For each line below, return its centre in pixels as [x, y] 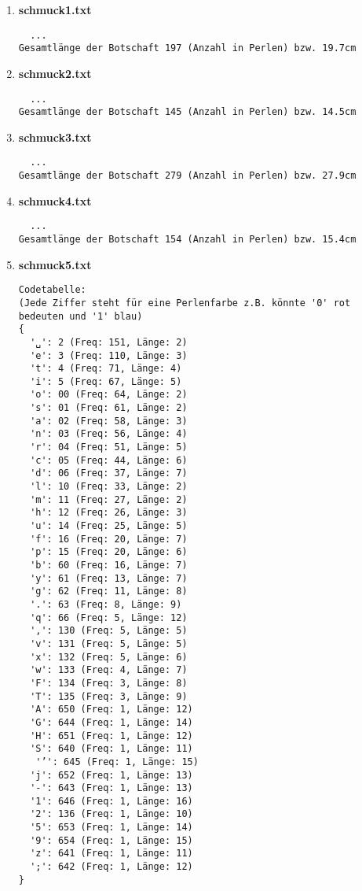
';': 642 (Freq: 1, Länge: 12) [112, 867]
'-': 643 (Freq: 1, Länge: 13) [112, 788]
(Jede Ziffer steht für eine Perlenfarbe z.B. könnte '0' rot [185, 303]
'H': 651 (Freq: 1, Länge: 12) [112, 736]
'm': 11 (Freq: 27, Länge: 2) [109, 499]
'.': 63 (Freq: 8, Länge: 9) [106, 604]
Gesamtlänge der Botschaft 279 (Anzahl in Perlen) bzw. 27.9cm [187, 176]
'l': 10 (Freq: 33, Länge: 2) [109, 487]
